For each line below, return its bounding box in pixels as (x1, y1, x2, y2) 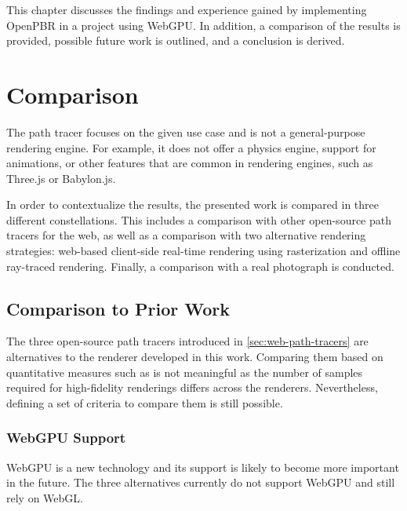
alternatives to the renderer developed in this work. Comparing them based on (6, 349, 383, 365)
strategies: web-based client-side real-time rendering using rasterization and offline (6, 243, 401, 259)
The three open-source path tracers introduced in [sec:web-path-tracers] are (6, 333, 369, 349)
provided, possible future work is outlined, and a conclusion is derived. (6, 32, 345, 49)
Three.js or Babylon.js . (6, 170, 116, 186)
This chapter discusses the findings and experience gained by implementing (6, 2, 367, 17)
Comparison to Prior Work (6, 296, 230, 320)
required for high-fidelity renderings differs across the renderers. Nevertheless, (6, 379, 378, 396)
